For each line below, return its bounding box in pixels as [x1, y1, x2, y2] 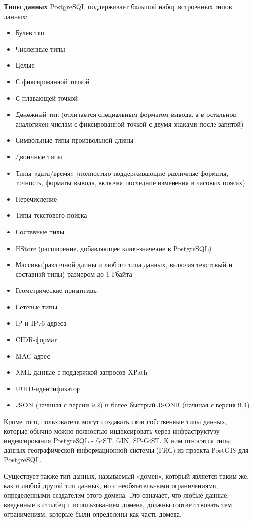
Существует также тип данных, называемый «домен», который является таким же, [4, 471, 249, 481]
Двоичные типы [15, 151, 62, 161]
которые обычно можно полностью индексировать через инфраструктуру [4, 425, 220, 436]
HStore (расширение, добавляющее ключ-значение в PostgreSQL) [15, 243, 212, 253]
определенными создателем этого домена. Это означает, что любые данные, [4, 490, 229, 500]
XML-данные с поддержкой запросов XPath [15, 367, 148, 377]
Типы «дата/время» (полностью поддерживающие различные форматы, [15, 168, 229, 178]
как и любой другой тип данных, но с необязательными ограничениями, [4, 480, 218, 490]
